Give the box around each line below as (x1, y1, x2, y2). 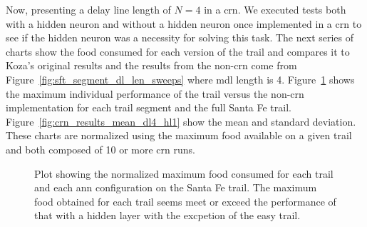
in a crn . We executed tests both (204, 2, 346, 16)
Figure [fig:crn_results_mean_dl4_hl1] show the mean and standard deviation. (6, 113, 356, 128)
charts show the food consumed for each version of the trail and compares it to (6, 44, 350, 59)
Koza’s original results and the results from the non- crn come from (6, 58, 297, 73)
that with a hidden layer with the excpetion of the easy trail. (34, 208, 301, 223)
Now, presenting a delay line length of (6, 2, 171, 16)
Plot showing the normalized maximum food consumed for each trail (34, 166, 334, 181)
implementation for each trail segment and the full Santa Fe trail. (6, 100, 291, 115)
